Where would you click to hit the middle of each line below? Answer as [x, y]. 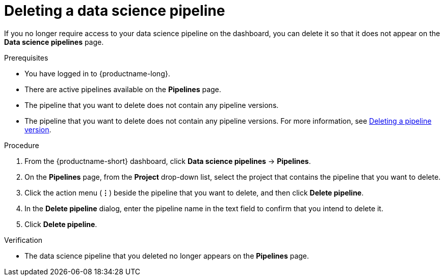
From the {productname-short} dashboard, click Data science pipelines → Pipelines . [168, 161]
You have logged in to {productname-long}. [97, 73]
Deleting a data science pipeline [115, 11]
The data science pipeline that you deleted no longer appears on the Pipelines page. [167, 256]
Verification [23, 240]
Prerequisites [26, 58]
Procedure [22, 145]
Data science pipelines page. [54, 42]
